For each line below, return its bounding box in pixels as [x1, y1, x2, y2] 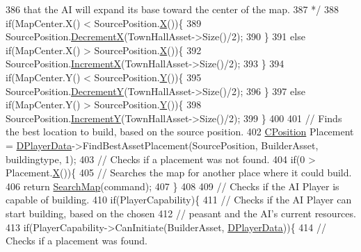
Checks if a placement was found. [6, 233, 147, 248]
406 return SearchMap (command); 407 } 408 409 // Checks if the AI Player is [6, 178, 339, 193]
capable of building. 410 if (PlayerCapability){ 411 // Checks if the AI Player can [6, 192, 352, 207]
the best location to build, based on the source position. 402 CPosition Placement [6, 124, 354, 139]
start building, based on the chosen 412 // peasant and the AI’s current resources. [6, 205, 356, 220]
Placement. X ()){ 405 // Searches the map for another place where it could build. [6, 165, 352, 180]
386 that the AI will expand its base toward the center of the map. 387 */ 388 [6, 2, 339, 16]
